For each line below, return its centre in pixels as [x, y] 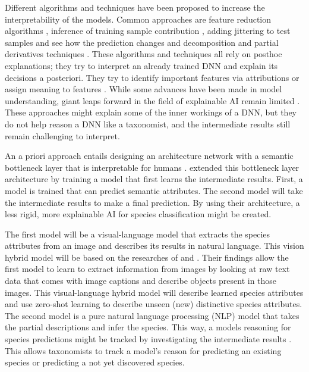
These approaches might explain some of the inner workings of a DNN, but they [151, 112]
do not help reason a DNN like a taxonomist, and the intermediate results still [148, 124]
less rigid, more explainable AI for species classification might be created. [138, 214]
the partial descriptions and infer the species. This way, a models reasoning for [148, 327]
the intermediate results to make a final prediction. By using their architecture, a [152, 202]
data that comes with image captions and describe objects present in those [141, 281]
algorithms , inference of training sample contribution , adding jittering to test [148, 31]
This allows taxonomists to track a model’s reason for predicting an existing [143, 350]
